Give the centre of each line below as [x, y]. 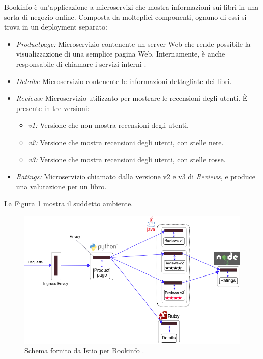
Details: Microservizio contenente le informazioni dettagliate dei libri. [124, 81]
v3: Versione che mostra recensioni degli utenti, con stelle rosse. [127, 159]
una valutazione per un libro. [61, 186]
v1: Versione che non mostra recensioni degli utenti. [108, 125]
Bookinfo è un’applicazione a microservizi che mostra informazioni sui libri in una [131, 7]
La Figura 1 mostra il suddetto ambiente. [69, 203]
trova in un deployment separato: [56, 27]
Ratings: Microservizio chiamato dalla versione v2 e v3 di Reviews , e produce [136, 176]
